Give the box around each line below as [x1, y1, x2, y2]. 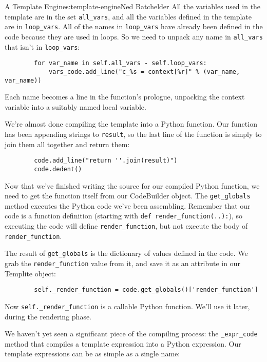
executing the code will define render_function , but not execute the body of [5, 220, 248, 231]
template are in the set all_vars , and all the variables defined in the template [5, 11, 252, 22]
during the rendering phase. [5, 311, 92, 321]
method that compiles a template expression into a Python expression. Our [5, 338, 241, 349]
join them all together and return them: [5, 138, 130, 149]
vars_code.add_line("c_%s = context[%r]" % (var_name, [48, 68, 240, 75]
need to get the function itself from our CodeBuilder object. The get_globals [5, 190, 251, 201]
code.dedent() [34, 165, 82, 173]
